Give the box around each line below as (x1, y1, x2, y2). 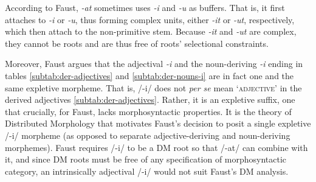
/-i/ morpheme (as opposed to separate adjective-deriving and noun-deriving (5, 128, 290, 141)
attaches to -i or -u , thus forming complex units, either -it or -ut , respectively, (5, 13, 295, 26)
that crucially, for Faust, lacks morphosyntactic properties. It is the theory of (5, 105, 292, 117)
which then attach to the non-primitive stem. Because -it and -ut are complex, (5, 25, 297, 38)
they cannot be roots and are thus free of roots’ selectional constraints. (5, 37, 269, 49)
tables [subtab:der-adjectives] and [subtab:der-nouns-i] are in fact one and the (5, 69, 294, 82)
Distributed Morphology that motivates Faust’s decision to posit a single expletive (5, 117, 311, 130)
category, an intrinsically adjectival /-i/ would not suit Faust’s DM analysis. (5, 164, 289, 177)
